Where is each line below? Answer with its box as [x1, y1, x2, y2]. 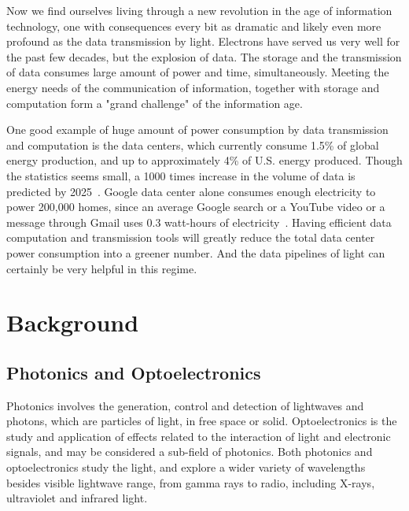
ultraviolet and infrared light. [6, 490, 148, 506]
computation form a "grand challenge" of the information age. [6, 94, 303, 111]
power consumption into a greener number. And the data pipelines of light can [6, 244, 385, 261]
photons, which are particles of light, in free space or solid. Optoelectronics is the [6, 413, 397, 429]
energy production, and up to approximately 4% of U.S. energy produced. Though [6, 152, 403, 168]
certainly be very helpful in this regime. [6, 260, 197, 276]
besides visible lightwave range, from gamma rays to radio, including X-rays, [6, 474, 375, 491]
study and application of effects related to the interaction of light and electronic [6, 428, 391, 444]
